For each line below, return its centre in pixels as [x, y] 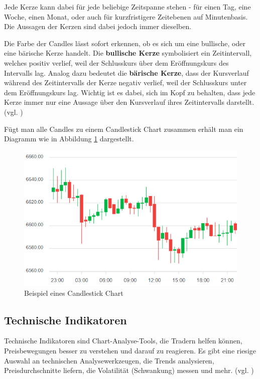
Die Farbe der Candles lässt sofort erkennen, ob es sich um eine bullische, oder [125, 43]
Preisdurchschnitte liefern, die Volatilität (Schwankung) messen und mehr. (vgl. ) [129, 370]
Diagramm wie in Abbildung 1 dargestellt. [69, 139]
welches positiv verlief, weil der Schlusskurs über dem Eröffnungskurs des [116, 62]
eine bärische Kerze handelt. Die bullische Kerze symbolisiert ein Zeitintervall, [128, 53]
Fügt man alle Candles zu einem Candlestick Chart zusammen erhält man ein [124, 129]
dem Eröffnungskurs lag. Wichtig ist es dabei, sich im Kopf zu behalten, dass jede [130, 92]
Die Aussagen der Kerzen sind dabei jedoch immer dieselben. [98, 26]
